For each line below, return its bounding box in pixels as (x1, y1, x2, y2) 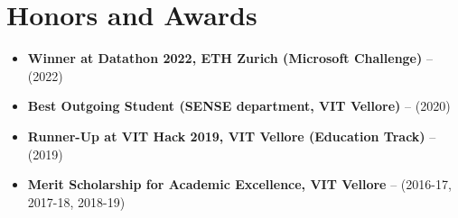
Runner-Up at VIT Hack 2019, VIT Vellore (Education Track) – (27, 126, 436, 145)
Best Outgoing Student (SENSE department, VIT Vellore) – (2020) (27, 96, 451, 115)
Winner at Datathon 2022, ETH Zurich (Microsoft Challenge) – (27, 49, 433, 68)
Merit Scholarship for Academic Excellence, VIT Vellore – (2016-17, (27, 175, 452, 194)
